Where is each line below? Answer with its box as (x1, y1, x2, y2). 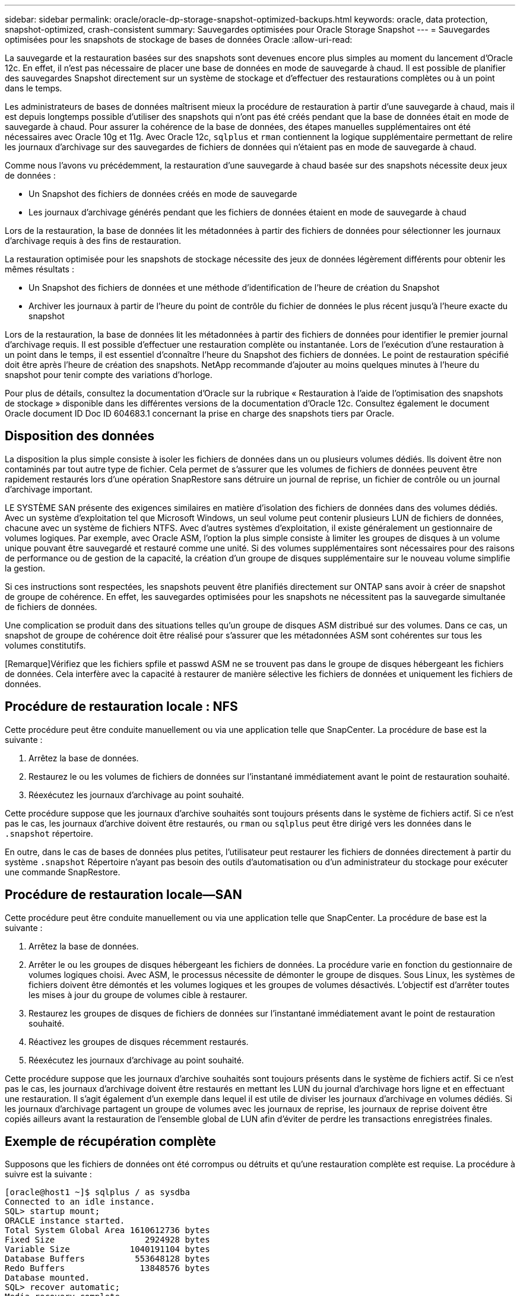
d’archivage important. (5, 484, 93, 494)
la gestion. (5, 563, 45, 573)
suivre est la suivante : (5, 1169, 92, 1180)
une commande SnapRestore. (5, 866, 121, 877)
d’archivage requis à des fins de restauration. (5, 236, 181, 246)
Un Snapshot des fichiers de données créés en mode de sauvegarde (28, 189, 297, 199)
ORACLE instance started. (5, 1216, 125, 1226)
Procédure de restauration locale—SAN (5, 887, 242, 903)
